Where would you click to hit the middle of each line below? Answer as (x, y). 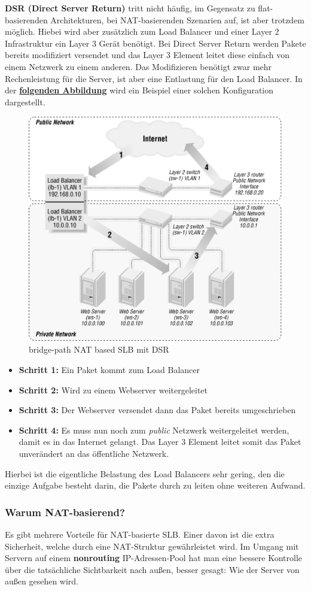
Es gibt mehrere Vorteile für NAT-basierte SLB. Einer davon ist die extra (140, 534)
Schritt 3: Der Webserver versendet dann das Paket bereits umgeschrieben (157, 410)
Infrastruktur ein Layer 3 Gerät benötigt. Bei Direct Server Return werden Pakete (155, 43)
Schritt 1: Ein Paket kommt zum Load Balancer (109, 370)
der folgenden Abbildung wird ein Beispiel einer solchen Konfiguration (139, 90)
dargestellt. (25, 101)
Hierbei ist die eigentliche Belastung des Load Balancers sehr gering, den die (145, 473)
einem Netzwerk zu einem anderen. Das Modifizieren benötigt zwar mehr (138, 66)
